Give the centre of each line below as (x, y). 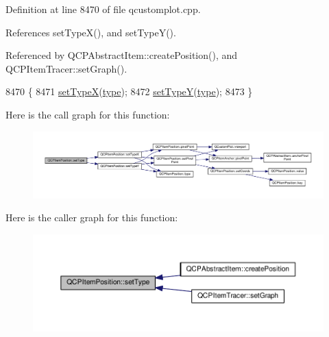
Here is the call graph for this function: (88, 114)
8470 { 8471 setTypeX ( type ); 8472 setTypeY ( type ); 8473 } (129, 91)
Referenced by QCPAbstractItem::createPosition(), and (122, 55)
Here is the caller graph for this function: (92, 217)
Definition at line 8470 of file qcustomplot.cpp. (103, 9)
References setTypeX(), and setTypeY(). (91, 32)
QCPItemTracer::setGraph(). (66, 68)
